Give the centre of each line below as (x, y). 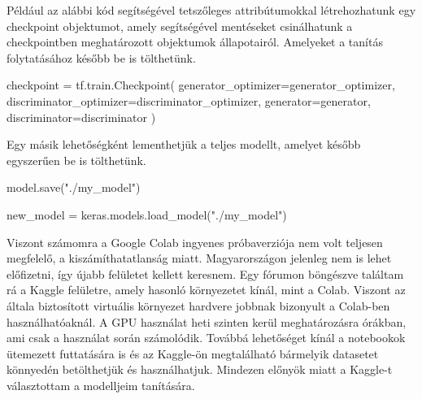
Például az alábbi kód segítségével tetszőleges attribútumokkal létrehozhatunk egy (211, 10)
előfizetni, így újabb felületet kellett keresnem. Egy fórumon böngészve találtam (205, 273)
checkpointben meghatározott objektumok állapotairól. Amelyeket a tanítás (195, 42)
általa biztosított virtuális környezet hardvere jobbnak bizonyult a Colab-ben (198, 305)
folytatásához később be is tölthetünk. (101, 57)
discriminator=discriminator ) (81, 117)
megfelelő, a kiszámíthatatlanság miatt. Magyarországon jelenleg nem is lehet (199, 258)
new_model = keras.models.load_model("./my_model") (147, 214)
